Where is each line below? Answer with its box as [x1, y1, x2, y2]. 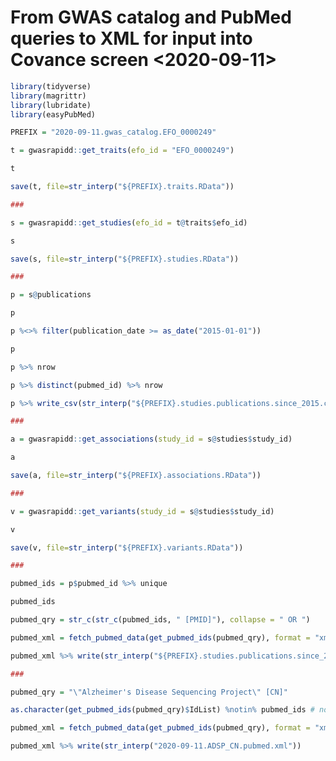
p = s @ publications [10, 290, 92, 300]
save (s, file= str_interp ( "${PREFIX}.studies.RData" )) [10, 254, 240, 264]
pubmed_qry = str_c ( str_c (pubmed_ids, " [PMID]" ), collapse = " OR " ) [10, 615, 311, 625]
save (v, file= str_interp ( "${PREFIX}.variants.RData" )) [10, 542, 244, 553]
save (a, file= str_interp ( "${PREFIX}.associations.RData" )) [10, 471, 262, 481]
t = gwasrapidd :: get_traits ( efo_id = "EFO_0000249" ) [10, 146, 235, 156]
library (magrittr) [10, 91, 87, 101]
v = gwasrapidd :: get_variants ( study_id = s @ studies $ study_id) [10, 506, 275, 516]
